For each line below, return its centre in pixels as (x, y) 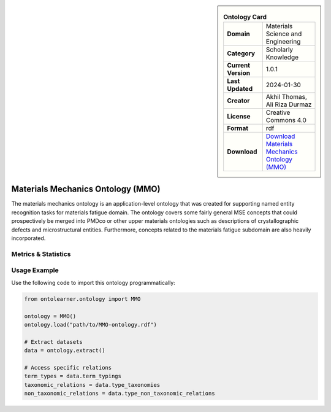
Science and (284, 34)
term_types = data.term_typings (73, 376)
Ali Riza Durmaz (289, 104)
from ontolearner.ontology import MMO (82, 299)
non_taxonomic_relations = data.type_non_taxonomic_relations (120, 394)
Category (241, 53)
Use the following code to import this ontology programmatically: (93, 282)
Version (239, 73)
